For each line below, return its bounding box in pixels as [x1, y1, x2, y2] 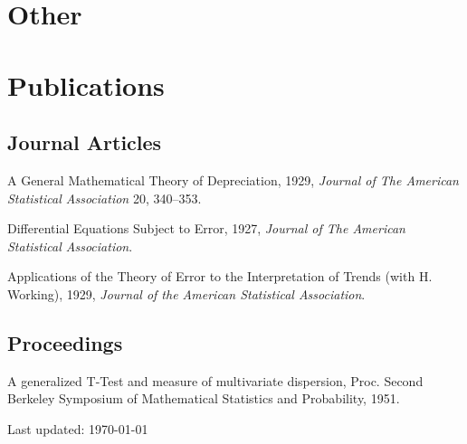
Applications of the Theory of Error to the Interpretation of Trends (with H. [7, 267, 433, 286]
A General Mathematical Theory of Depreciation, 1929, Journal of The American [7, 170, 459, 189]
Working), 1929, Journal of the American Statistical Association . [7, 284, 366, 303]
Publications [7, 66, 165, 103]
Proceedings [7, 328, 123, 356]
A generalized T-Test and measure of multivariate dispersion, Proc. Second [7, 371, 424, 390]
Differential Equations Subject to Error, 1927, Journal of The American [7, 219, 405, 238]
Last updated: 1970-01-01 [7, 419, 148, 438]
